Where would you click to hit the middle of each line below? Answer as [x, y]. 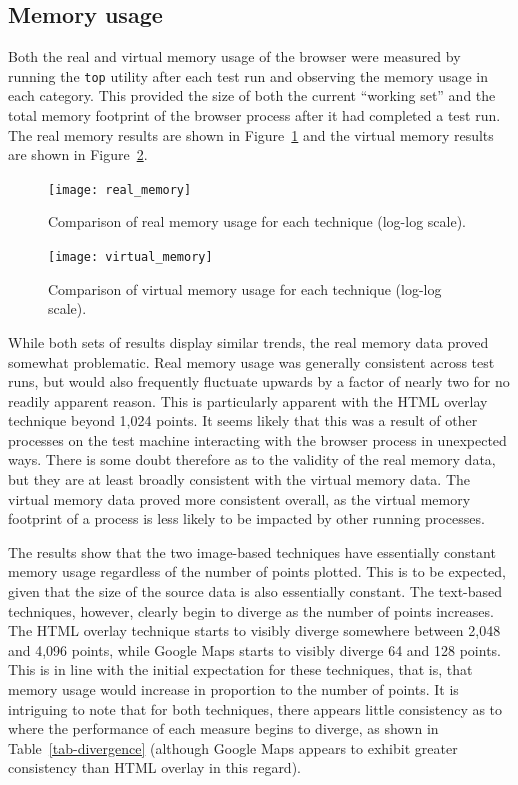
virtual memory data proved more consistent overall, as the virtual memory [239, 498]
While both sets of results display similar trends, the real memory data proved [248, 341]
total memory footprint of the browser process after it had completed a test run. [254, 115]
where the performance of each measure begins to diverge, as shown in [223, 728]
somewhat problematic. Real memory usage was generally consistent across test [251, 361]
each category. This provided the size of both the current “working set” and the [252, 95]
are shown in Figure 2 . [78, 154]
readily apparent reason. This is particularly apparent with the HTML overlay [248, 400]
